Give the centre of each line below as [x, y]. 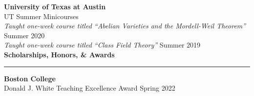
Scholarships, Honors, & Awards [59, 54]
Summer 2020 [24, 35]
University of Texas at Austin [55, 6]
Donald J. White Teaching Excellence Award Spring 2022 [90, 88]
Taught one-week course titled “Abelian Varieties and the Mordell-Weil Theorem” [125, 26]
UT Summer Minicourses [41, 16]
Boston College [30, 78]
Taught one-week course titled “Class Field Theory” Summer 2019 [102, 45]
